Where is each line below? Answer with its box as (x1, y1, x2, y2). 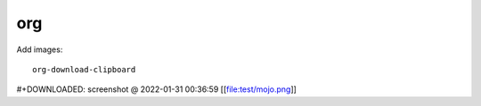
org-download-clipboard (32, 64, 136, 74)
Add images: (16, 44, 63, 55)
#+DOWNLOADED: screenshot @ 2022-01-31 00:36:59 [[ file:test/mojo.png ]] (16, 84, 298, 95)
